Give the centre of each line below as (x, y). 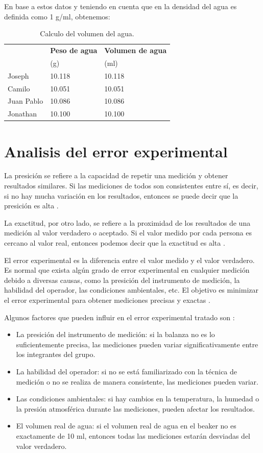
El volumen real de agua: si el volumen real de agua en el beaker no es (126, 426)
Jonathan (22, 114)
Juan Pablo (26, 101)
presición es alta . (31, 206)
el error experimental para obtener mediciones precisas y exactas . (107, 300)
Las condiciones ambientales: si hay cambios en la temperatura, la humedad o (138, 399)
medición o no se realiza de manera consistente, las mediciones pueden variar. (137, 381)
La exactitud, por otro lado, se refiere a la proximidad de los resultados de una (127, 222)
